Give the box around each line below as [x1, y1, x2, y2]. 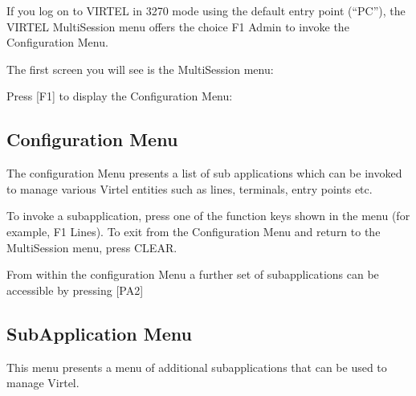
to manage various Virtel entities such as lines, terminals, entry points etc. [6, 180, 373, 197]
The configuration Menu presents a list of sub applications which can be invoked [6, 165, 402, 182]
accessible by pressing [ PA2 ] [6, 281, 144, 298]
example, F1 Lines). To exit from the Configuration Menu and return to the [6, 222, 381, 239]
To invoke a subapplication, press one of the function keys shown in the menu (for [6, 207, 410, 224]
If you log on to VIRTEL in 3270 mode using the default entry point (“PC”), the [6, 2, 406, 18]
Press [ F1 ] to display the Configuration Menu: [6, 88, 233, 104]
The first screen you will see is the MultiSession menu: [6, 60, 274, 77]
